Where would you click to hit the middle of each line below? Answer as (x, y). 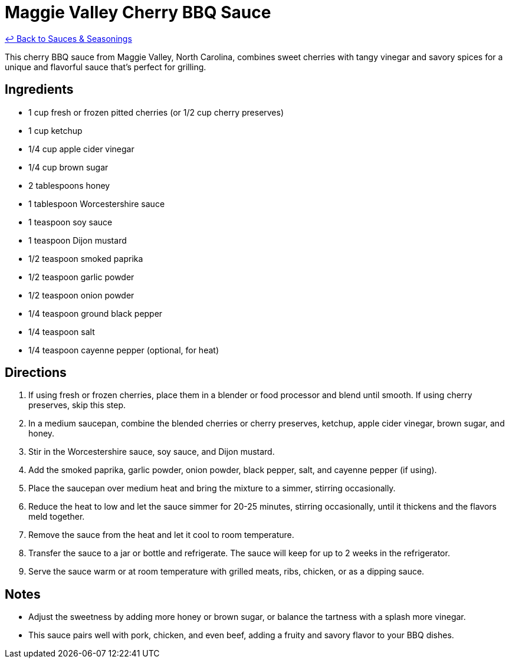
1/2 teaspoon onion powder (81, 295)
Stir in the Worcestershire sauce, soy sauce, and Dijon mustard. (152, 452)
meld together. (57, 517)
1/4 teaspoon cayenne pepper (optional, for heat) (124, 350)
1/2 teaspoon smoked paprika (86, 258)
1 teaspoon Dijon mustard (78, 240)
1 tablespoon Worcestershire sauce (97, 204)
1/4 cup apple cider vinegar (81, 149)
